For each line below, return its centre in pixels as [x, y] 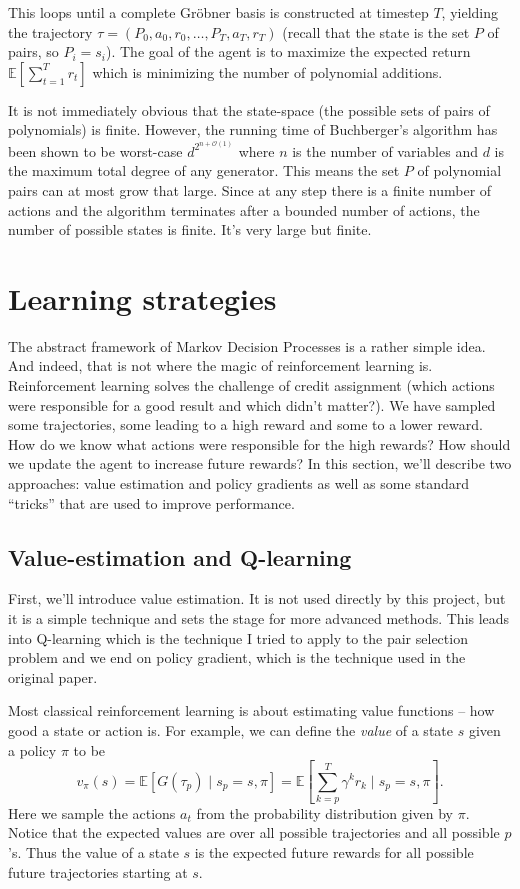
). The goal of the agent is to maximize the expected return [288, 51]
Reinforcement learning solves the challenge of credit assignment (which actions [251, 385]
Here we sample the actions [92, 812]
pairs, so [33, 51]
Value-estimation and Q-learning [180, 556]
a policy [32, 749]
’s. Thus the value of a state [93, 852]
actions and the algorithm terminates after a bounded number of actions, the [244, 209]
